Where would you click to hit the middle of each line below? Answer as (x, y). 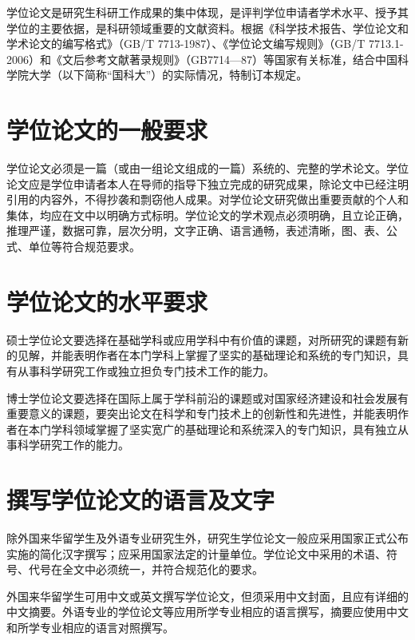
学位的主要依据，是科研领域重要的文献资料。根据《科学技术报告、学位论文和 (207, 28)
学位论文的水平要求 (107, 301)
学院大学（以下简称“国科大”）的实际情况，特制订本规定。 (157, 75)
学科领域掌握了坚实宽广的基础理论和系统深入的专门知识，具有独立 (224, 429)
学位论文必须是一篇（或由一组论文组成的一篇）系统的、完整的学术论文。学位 (207, 168)
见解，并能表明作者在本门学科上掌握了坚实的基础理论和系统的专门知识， (207, 355)
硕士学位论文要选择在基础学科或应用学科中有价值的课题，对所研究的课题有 (202, 339)
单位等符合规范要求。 (84, 246)
